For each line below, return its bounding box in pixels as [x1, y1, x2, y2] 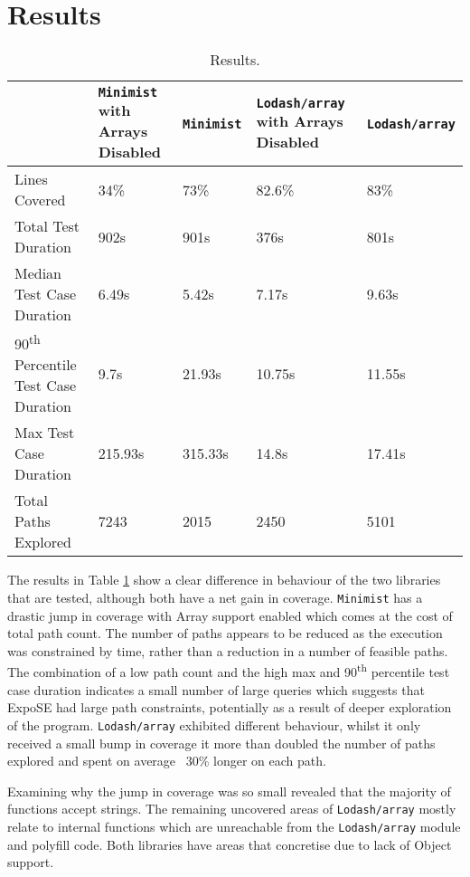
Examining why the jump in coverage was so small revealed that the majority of [7, 781, 451, 800]
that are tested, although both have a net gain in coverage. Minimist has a [7, 588, 423, 607]
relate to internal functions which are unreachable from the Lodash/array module [7, 817, 461, 836]
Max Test [14, 422, 75, 443]
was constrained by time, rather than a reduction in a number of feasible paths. [7, 641, 448, 660]
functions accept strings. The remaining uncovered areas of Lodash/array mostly [7, 799, 456, 818]
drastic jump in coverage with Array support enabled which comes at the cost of [7, 605, 453, 624]
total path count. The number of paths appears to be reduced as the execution [7, 624, 443, 643]
